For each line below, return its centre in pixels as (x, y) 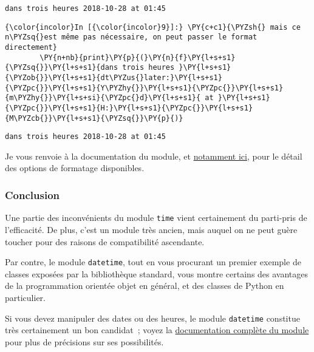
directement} (31, 47)
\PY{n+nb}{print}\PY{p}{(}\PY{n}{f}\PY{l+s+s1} (138, 57)
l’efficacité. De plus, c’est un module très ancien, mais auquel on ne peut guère (151, 229)
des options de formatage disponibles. (75, 168)
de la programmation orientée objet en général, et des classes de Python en (145, 286)
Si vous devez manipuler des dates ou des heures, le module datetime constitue (152, 318)
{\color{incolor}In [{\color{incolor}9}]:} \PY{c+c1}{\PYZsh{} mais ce (153, 27)
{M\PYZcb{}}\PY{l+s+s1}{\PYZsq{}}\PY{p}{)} (94, 118)
